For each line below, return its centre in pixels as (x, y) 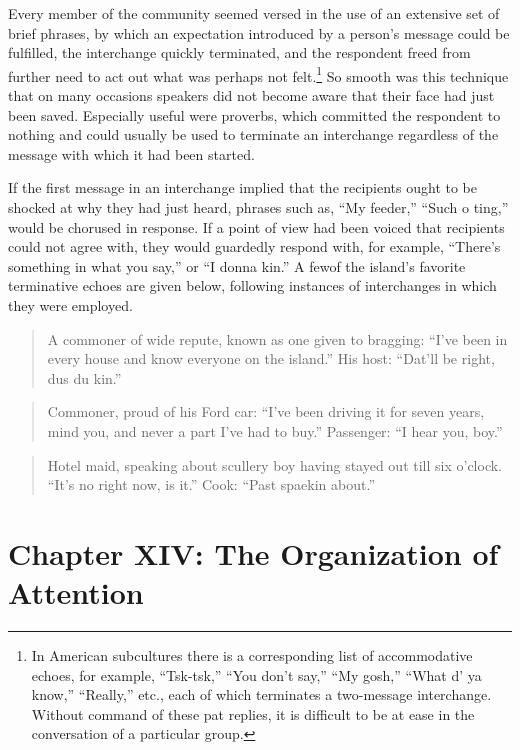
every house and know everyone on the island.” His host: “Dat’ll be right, (271, 358)
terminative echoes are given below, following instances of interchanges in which (252, 285)
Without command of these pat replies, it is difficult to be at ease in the (253, 713)
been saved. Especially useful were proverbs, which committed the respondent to (254, 114)
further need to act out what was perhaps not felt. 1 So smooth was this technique (258, 74)
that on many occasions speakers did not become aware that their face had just (251, 95)
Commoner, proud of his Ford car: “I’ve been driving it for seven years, (266, 411)
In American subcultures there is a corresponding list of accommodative (252, 655)
